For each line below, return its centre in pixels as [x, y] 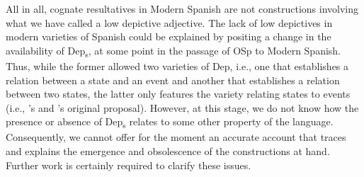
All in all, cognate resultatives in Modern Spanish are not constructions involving [182, 8]
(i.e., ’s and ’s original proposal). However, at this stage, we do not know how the [182, 107]
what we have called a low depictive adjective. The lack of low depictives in [169, 22]
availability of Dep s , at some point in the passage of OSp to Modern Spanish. [174, 51]
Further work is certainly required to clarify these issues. [129, 165]
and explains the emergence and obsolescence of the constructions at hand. [168, 151]
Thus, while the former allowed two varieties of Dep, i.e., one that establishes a [177, 65]
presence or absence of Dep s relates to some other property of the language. [170, 122]
